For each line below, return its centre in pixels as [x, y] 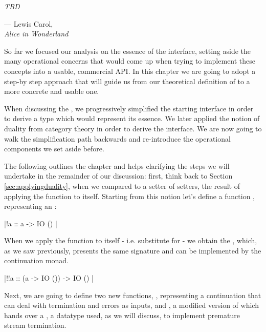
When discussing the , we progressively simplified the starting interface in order [129, 108]
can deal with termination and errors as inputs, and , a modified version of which [131, 305]
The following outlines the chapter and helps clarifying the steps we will [117, 165]
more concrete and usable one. [52, 91]
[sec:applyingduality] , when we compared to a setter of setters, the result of [122, 185]
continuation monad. [37, 260]
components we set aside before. [54, 149]
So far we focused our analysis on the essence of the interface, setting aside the [128, 51]
